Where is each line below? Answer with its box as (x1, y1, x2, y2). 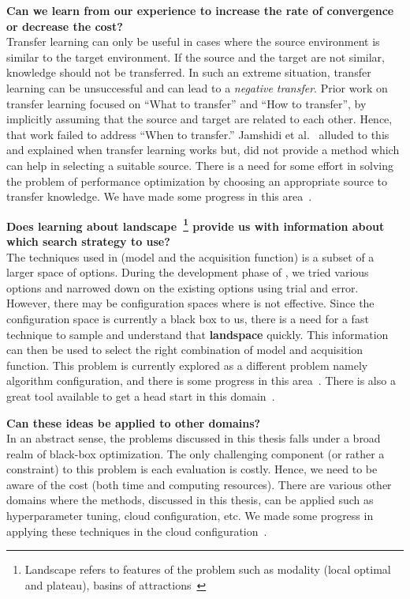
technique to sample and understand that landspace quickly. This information (6, 326, 389, 342)
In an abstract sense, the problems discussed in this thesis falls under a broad (6, 430, 381, 446)
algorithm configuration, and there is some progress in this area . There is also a (6, 372, 396, 389)
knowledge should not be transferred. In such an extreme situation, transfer (6, 64, 371, 81)
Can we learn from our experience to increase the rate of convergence (6, 2, 394, 18)
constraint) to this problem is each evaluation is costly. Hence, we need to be (6, 461, 378, 477)
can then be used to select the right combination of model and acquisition (6, 341, 363, 358)
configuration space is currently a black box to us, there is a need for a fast (6, 310, 369, 326)
